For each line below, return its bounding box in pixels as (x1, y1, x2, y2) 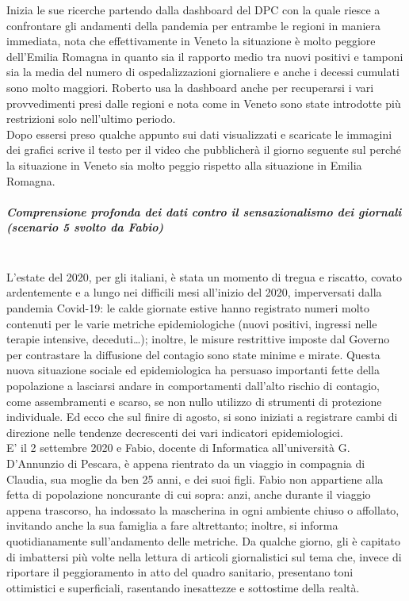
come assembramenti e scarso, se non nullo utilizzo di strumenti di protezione (6, 392, 382, 409)
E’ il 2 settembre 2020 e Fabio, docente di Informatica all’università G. (6, 439, 350, 456)
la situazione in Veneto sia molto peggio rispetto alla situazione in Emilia (6, 156, 362, 173)
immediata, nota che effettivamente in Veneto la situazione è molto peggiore (6, 33, 376, 49)
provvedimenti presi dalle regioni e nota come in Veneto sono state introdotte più (6, 94, 401, 111)
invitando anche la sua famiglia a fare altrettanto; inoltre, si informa (6, 517, 338, 534)
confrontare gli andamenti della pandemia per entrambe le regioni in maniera (6, 17, 380, 33)
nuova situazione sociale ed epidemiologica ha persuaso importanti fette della (6, 362, 380, 378)
